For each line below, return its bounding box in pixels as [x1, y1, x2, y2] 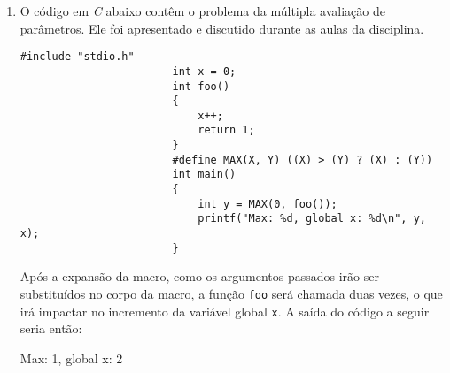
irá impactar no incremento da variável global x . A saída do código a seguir [19, 301, 430, 320]
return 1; [198, 124, 255, 137]
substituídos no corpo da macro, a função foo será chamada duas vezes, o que [19, 284, 443, 302]
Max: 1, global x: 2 [19, 348, 123, 367]
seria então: [19, 319, 82, 338]
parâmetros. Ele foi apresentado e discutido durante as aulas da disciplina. [19, 19, 424, 37]
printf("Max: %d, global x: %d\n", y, [198, 212, 426, 225]
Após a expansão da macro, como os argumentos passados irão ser [19, 267, 379, 285]
